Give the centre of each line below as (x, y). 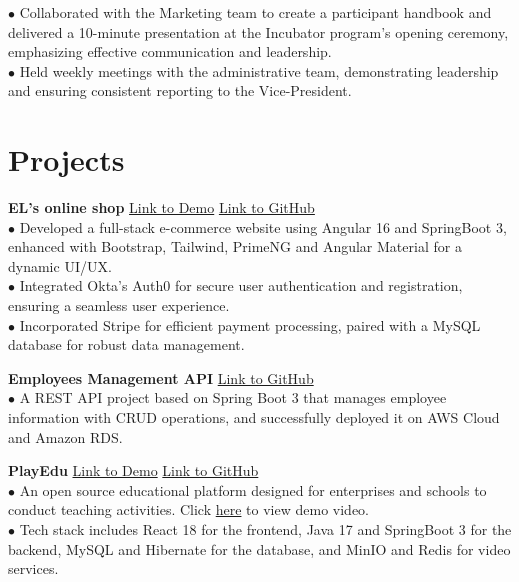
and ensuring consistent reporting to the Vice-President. (180, 90)
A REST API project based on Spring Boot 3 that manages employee (233, 397)
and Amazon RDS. (65, 436)
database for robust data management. (126, 344)
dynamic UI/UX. (60, 265)
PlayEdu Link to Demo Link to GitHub (133, 470)
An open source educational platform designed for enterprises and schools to (253, 489)
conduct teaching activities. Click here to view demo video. (188, 509)
